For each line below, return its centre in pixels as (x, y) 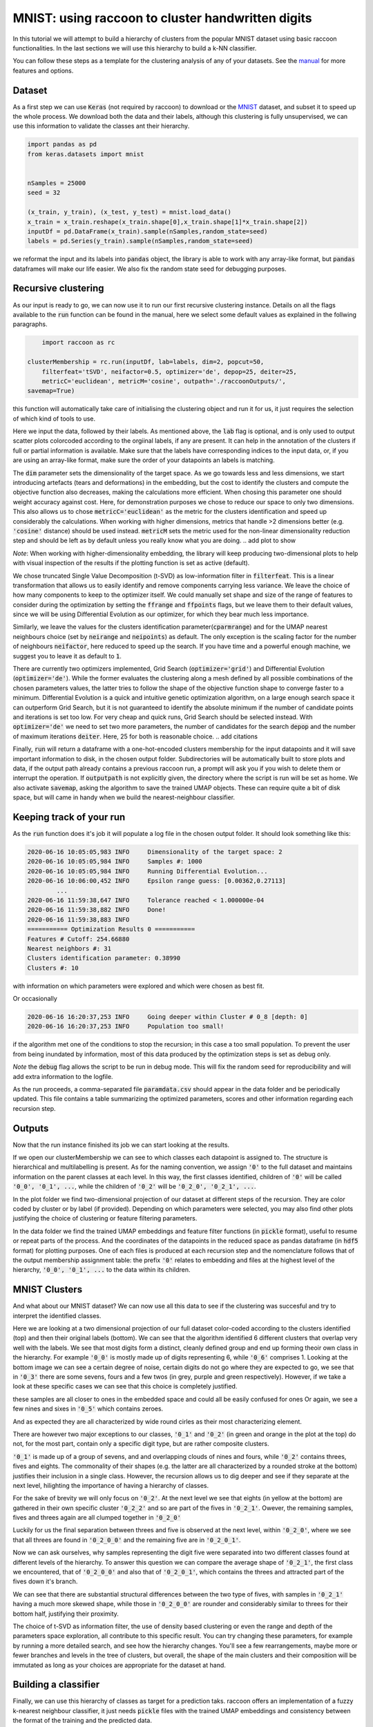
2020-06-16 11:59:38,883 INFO (78, 919)
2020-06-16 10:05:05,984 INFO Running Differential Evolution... (147, 871)
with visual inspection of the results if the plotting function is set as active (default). (131, 563)
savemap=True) (51, 391)
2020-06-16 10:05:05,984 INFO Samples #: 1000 (115, 861)
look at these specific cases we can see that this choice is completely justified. (125, 1386)
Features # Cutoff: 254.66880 (78, 939)
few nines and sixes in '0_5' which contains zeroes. (88, 1409)
